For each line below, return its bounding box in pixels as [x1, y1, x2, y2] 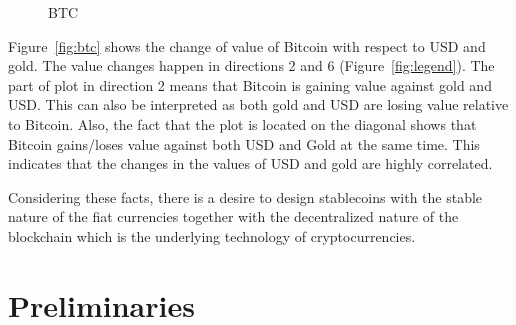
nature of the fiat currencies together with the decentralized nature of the [8, 206, 459, 227]
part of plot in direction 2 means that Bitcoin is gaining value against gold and [8, 74, 492, 95]
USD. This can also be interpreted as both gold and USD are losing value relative [8, 94, 509, 115]
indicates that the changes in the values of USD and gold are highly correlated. [8, 153, 493, 174]
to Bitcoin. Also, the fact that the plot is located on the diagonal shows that [8, 113, 477, 134]
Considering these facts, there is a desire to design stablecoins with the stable [8, 186, 483, 207]
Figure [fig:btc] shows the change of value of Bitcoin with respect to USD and [8, 35, 486, 56]
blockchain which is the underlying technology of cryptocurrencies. [8, 225, 416, 246]
